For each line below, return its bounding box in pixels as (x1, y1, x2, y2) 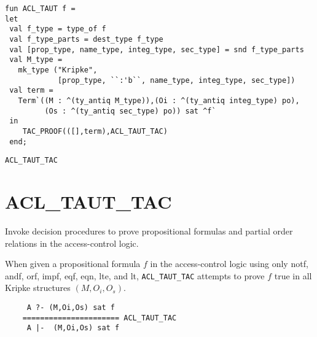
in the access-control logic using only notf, (150, 257, 308, 270)
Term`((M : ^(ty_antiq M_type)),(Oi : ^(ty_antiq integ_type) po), (18, 96, 300, 105)
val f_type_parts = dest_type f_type (9, 34, 163, 44)
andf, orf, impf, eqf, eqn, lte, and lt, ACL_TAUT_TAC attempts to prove (5, 269, 265, 282)
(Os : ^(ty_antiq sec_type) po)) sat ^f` (44, 106, 216, 115)
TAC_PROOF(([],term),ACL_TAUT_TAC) (22, 126, 168, 136)
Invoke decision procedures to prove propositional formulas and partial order (5, 224, 293, 237)
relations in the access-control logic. (5, 236, 139, 249)
